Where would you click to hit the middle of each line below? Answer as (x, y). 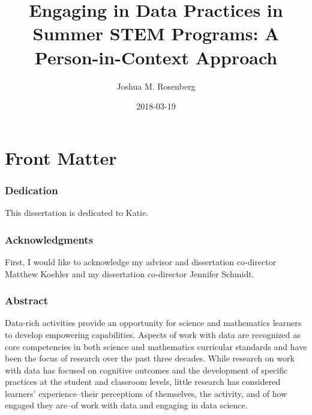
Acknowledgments (49, 239)
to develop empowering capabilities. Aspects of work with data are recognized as (153, 334)
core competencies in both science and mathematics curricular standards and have (156, 346)
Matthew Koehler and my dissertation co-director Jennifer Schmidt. (130, 273)
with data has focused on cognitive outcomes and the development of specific (146, 370)
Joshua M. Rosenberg (156, 86)
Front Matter (61, 157)
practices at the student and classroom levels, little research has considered (143, 382)
